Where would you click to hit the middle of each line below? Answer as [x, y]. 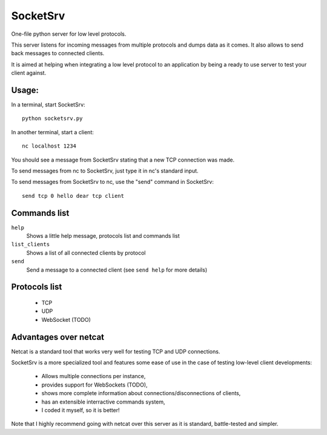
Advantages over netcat [58, 337]
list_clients [31, 244]
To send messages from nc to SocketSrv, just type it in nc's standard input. [105, 171]
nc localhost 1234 [49, 146]
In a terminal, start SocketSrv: [48, 105]
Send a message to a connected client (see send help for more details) [117, 270]
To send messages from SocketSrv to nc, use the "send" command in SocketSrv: [113, 182]
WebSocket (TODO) [66, 319]
